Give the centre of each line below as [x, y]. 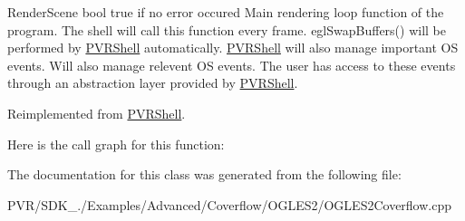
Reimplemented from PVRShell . [97, 113]
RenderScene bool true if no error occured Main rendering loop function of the [226, 12]
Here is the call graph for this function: [116, 144]
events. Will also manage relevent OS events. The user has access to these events [232, 65]
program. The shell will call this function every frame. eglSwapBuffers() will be [227, 29]
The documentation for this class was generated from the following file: [204, 174]
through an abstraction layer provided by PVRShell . [153, 83]
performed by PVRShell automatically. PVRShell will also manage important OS [233, 48]
